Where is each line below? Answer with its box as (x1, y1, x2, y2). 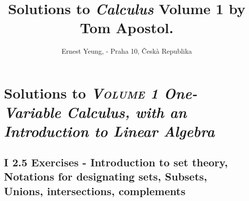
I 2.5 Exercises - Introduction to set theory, (4, 154, 228, 169)
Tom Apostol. (80, 18, 173, 38)
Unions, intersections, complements (4, 183, 186, 198)
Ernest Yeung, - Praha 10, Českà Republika (61, 46, 192, 56)
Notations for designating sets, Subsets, (4, 169, 208, 184)
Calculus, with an (66, 102, 187, 122)
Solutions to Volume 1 (4, 82, 158, 103)
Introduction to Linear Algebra (4, 121, 215, 141)
